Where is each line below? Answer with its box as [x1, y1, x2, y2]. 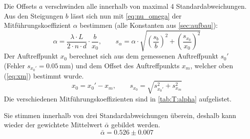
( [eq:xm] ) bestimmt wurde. [4, 70, 84, 80]
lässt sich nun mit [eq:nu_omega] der [70, 10, 182, 20]
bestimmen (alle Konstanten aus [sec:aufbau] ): [80, 20, 218, 30]
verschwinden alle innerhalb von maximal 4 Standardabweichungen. [44, 1, 247, 11]
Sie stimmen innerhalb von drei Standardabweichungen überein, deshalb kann [4, 110, 236, 120]
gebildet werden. [111, 119, 160, 130]
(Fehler [4, 60, 25, 70]
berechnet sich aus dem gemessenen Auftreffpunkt [69, 51, 219, 61]
